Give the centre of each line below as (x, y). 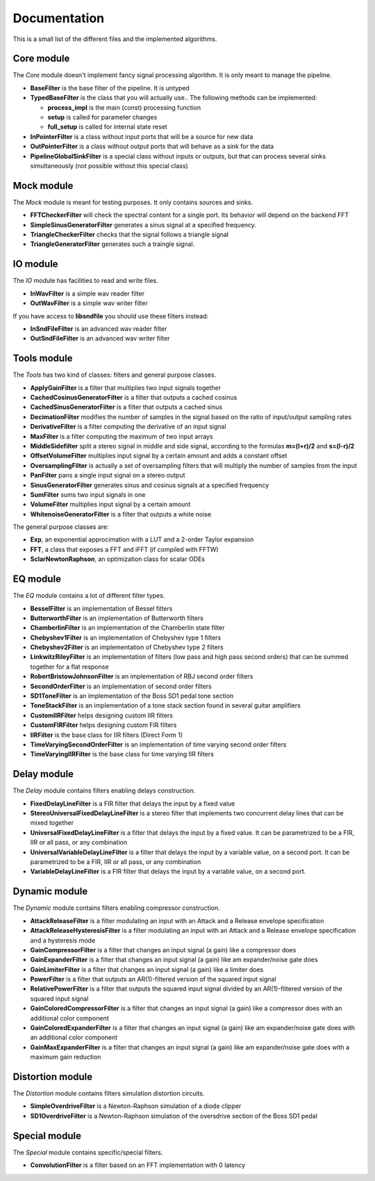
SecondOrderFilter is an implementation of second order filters (121, 686)
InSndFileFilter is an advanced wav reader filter (99, 328)
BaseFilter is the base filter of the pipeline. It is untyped (110, 88)
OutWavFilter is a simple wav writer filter (89, 303)
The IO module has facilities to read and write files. (86, 281)
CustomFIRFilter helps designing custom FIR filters (103, 725)
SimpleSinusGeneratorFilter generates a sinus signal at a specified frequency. (143, 225)
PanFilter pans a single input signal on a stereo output (108, 475)
